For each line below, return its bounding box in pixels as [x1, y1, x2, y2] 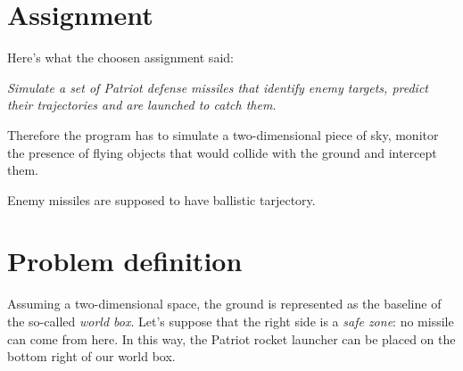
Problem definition [7, 243, 243, 279]
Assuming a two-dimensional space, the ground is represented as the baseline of [7, 294, 442, 313]
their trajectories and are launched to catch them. [7, 95, 277, 114]
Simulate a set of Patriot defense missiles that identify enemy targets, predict [7, 78, 429, 96]
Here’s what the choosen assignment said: [7, 48, 234, 67]
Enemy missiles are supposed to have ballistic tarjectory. [7, 190, 316, 209]
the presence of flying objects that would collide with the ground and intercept [7, 143, 437, 161]
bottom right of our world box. [7, 347, 176, 366]
